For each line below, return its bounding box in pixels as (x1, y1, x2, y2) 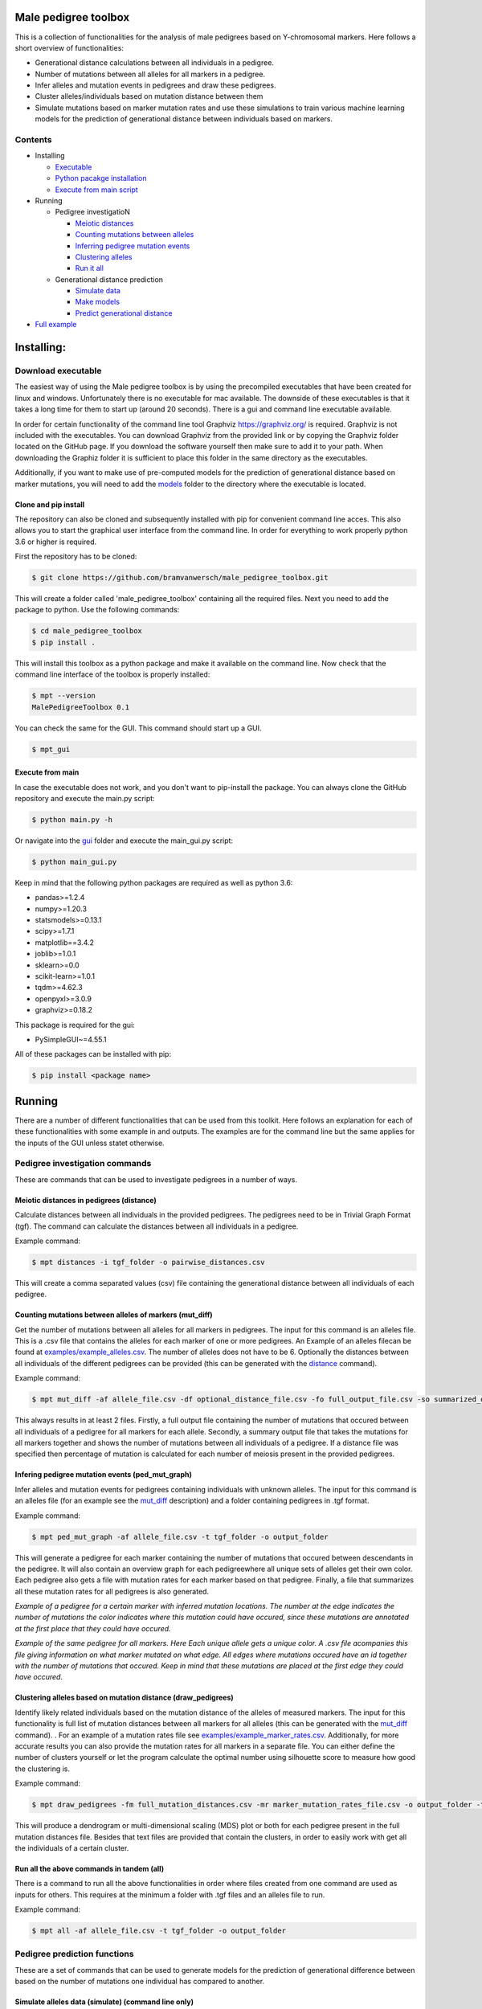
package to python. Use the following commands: (14, 605, 180, 615)
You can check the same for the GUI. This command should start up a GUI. (14, 723, 262, 733)
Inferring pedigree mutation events (75, 241, 190, 251)
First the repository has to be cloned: (14, 551, 137, 562)
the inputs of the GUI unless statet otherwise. (14, 1138, 165, 1148)
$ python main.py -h (31, 815, 112, 824)
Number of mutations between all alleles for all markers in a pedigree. (35, 69, 265, 79)
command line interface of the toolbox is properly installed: (14, 669, 210, 679)
